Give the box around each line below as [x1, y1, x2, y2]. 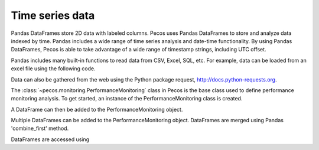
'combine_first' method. [11, 125, 69, 132]
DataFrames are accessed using [11, 136, 90, 143]
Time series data [11, 9, 95, 22]
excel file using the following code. [11, 65, 96, 72]
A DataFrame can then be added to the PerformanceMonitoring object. [11, 106, 183, 113]
